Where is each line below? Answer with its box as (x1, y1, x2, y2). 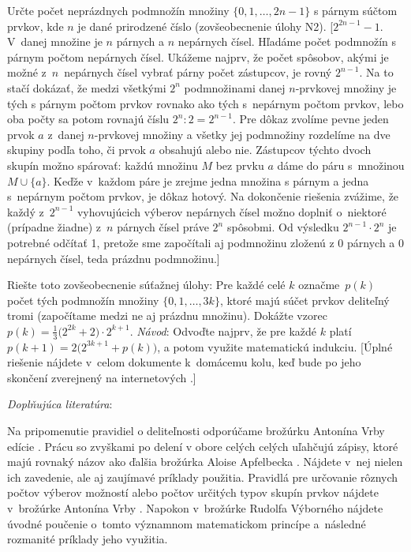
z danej (47, 126, 84, 142)
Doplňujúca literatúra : (7, 396, 113, 412)
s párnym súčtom (313, 2, 398, 18)
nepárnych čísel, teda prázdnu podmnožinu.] (7, 250, 220, 266)
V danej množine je (7, 33, 103, 50)
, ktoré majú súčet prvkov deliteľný (219, 291, 390, 308)
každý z (7, 203, 44, 220)
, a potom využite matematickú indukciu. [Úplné (157, 338, 393, 355)
